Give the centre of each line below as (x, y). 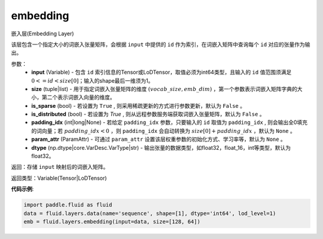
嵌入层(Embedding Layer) (42, 34)
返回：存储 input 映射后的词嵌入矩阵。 (60, 167)
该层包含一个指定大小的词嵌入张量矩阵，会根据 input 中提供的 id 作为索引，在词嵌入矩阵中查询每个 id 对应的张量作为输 (161, 44)
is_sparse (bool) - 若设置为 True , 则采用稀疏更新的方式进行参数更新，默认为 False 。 (138, 105)
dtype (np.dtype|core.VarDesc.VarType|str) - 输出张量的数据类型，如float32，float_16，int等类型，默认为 (161, 147)
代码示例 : (22, 189)
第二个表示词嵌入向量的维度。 (78, 97)
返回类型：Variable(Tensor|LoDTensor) (59, 178)
